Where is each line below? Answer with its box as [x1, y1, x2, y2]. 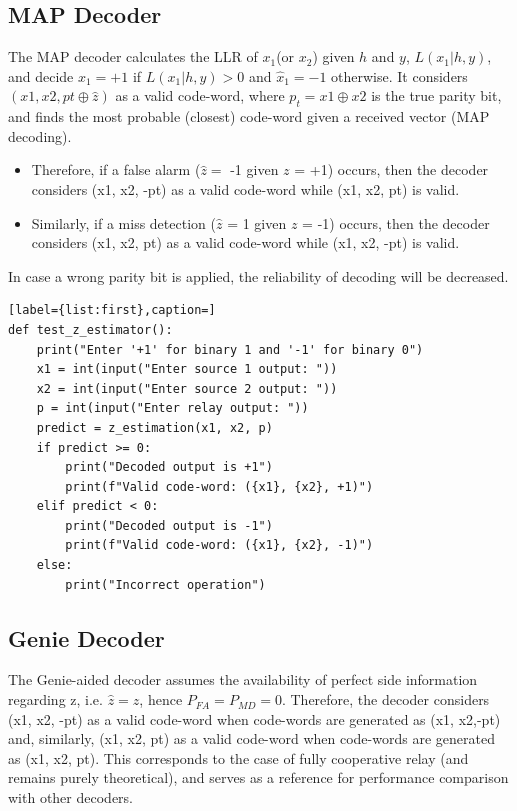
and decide [8, 65, 74, 86]
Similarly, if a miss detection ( [31, 212, 216, 233]
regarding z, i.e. [8, 689, 103, 710]
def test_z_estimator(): [8, 322, 173, 337]
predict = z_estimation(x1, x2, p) [36, 420, 273, 435]
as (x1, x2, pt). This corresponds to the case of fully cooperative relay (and [8, 747, 469, 768]
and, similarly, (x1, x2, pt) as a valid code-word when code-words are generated [8, 728, 495, 749]
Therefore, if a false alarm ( [31, 159, 201, 180]
